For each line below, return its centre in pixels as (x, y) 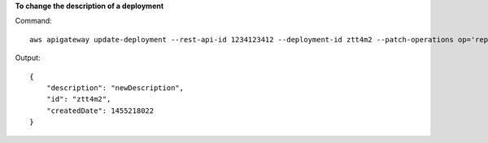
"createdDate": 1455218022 (100, 110)
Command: (33, 21)
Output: (28, 58)
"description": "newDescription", (115, 88)
